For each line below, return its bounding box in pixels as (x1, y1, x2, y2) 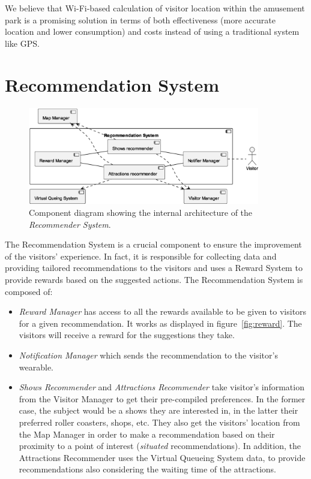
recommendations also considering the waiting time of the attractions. (19, 463, 276, 475)
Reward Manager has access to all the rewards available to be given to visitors (19, 305, 307, 318)
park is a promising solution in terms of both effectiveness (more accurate (5, 13, 276, 26)
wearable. (19, 360, 54, 373)
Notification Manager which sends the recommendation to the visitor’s (19, 349, 278, 361)
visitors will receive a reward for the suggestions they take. (19, 329, 235, 341)
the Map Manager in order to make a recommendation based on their (19, 427, 275, 440)
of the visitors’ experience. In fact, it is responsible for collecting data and (5, 249, 277, 262)
